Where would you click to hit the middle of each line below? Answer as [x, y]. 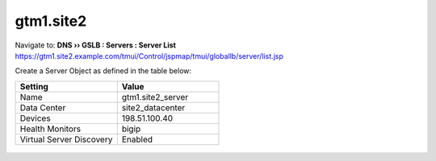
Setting [34, 86]
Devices [36, 118]
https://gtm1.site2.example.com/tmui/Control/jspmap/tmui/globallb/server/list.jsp [149, 56]
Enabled [137, 139]
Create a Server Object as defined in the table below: [103, 71]
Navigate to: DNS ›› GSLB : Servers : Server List [96, 45]
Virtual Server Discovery [66, 139]
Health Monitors [50, 129]
